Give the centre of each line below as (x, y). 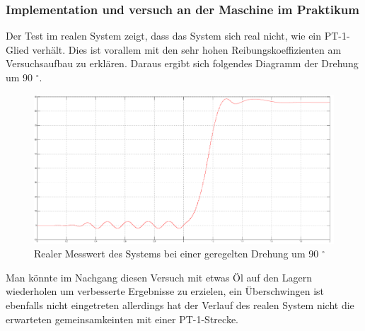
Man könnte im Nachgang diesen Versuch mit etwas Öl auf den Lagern (159, 277)
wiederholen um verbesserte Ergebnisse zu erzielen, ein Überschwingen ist (165, 291)
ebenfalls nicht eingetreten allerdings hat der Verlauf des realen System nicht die (180, 304)
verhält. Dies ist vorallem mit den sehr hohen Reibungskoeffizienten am (187, 49)
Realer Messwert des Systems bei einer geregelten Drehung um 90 (176, 254)
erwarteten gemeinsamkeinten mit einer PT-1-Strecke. (122, 319)
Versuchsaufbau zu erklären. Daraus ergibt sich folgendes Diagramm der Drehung (182, 63)
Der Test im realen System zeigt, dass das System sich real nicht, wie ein (164, 36)
